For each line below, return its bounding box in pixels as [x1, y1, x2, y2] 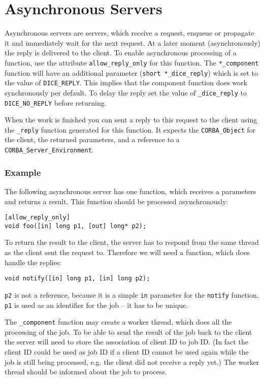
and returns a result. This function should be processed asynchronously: [5, 196, 228, 206]
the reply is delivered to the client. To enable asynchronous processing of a [5, 47, 237, 58]
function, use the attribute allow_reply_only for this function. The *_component [5, 57, 259, 68]
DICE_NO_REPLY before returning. [5, 97, 107, 108]
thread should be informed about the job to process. [5, 366, 167, 377]
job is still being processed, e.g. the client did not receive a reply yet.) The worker [5, 356, 259, 367]
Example [5, 166, 41, 178]
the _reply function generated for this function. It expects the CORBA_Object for [5, 124, 256, 135]
